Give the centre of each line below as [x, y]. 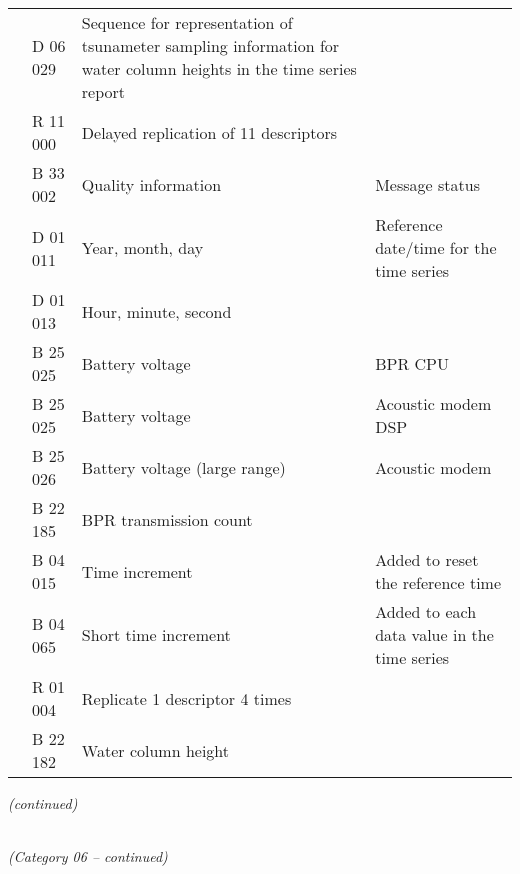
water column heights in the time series [219, 68]
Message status [427, 184]
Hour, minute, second [156, 311]
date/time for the [436, 247]
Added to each [426, 611]
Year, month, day [142, 247]
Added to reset [427, 559]
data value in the [434, 634]
